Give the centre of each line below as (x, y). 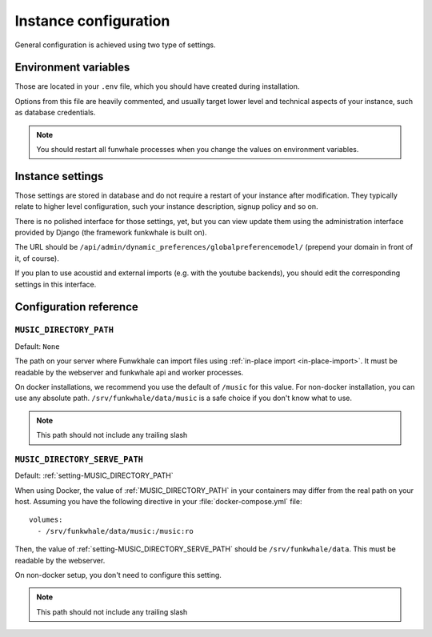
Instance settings (59, 176)
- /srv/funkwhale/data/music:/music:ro (115, 531)
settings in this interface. (56, 284)
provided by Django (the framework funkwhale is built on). (111, 233)
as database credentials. (55, 113)
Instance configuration (92, 21)
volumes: (46, 520)
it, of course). (37, 258)
